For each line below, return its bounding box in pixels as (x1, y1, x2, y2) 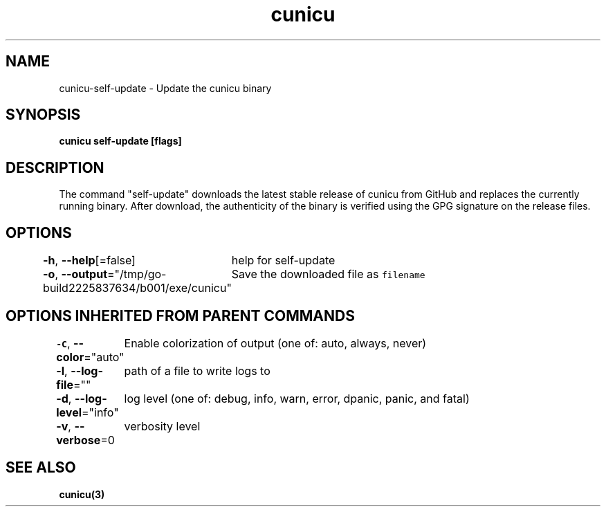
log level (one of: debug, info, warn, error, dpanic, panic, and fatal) (124, 391, 470, 405)
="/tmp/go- (107, 267, 167, 282)
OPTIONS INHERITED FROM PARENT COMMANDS (6, 307, 355, 324)
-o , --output (43, 267, 108, 282)
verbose (56, 432, 101, 447)
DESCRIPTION (6, 158, 104, 176)
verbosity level (124, 419, 201, 433)
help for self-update (231, 253, 336, 268)
